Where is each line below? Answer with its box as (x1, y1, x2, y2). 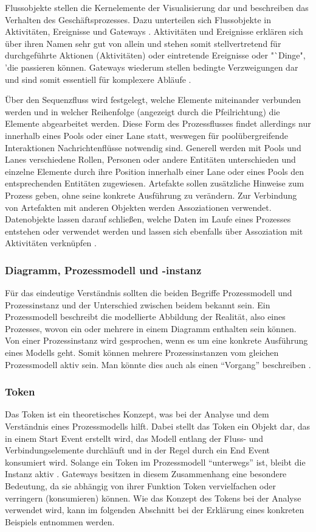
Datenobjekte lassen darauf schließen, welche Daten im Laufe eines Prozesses (5, 213, 291, 225)
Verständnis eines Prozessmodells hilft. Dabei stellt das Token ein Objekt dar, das (5, 420, 311, 433)
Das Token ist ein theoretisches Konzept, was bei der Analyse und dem (5, 408, 269, 420)
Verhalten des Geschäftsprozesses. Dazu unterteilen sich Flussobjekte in (5, 13, 271, 26)
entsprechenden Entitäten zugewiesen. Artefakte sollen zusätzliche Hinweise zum (5, 177, 304, 190)
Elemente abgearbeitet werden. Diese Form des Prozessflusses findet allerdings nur (5, 117, 311, 130)
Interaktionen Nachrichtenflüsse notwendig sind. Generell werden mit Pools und (5, 141, 301, 154)
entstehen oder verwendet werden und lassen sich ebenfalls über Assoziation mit (5, 224, 303, 237)
